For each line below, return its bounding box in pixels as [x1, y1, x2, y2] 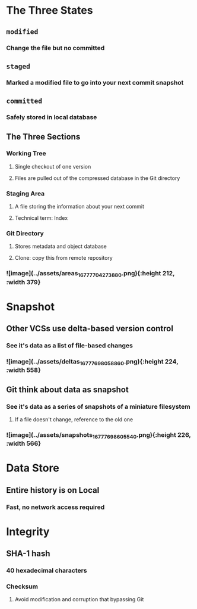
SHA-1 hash [6, 549, 50, 559]
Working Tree [6, 150, 46, 158]
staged [6, 62, 31, 70]
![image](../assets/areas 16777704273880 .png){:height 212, [6, 269, 175, 279]
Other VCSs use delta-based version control [6, 324, 174, 334]
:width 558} [6, 366, 42, 374]
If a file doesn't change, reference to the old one [14, 415, 134, 423]
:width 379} [6, 278, 41, 286]
